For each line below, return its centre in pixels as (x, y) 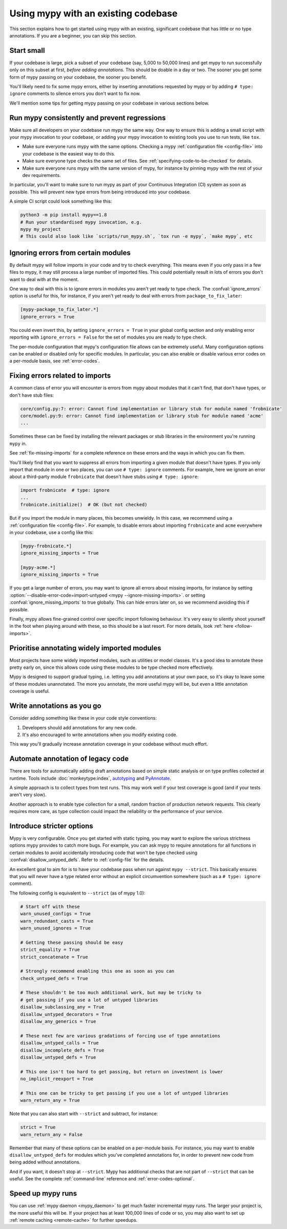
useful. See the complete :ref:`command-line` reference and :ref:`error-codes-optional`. (102, 1179)
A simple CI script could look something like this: (61, 201)
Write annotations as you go (55, 706)
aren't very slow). (28, 795)
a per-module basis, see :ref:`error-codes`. (55, 361)
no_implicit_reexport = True (57, 1079)
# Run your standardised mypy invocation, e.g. (81, 222)
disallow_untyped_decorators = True (66, 1014)
